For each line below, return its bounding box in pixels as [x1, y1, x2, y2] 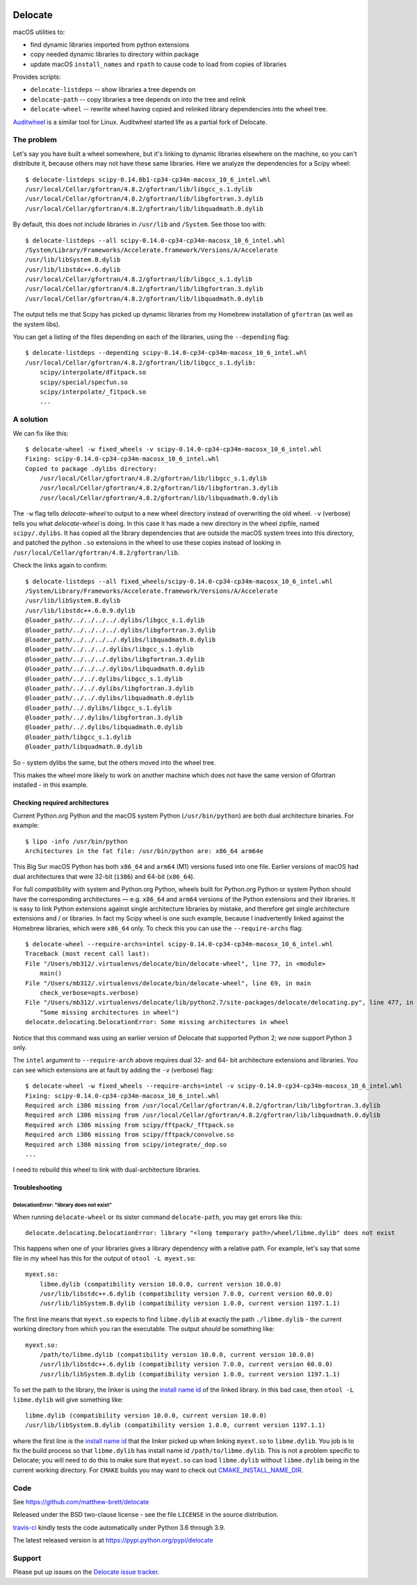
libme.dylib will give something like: [13, 1395, 124, 1403]
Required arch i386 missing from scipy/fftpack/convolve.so [25, 1131, 234, 1139]
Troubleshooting [13, 1184, 63, 1192]
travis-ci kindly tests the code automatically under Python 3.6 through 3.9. [13, 1523, 226, 1531]
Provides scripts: [13, 73, 62, 81]
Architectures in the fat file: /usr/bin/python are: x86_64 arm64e [25, 847, 263, 855]
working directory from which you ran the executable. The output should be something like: [13, 1325, 275, 1333]
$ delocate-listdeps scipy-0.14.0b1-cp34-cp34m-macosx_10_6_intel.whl [25, 175, 271, 184]
